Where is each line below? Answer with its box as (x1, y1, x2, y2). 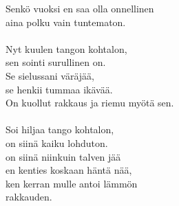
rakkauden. (6, 190, 52, 204)
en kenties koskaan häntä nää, (6, 163, 132, 177)
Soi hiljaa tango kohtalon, (6, 122, 114, 137)
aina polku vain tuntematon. (6, 14, 126, 29)
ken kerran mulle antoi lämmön (6, 176, 138, 190)
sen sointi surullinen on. (6, 55, 106, 69)
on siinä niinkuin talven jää (6, 149, 121, 163)
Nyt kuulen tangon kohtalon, (6, 41, 127, 56)
